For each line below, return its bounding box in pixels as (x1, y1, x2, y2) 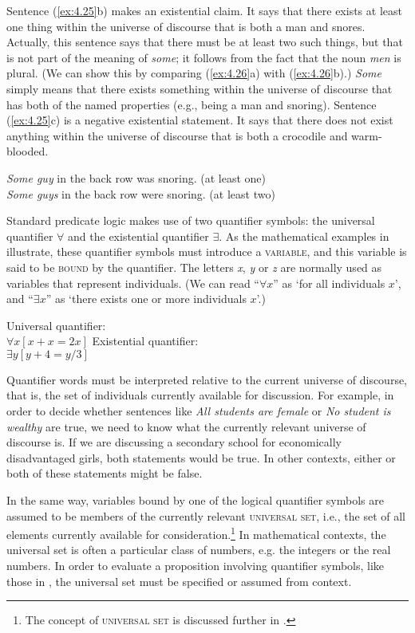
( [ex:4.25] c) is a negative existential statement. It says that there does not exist (6, 112, 393, 128)
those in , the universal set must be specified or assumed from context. (6, 572, 352, 589)
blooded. (6, 143, 49, 159)
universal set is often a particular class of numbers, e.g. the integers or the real (6, 541, 391, 558)
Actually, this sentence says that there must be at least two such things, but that (6, 33, 403, 50)
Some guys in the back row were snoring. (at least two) (6, 185, 275, 202)
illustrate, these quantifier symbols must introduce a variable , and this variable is (6, 243, 407, 260)
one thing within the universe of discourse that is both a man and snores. (6, 18, 366, 34)
